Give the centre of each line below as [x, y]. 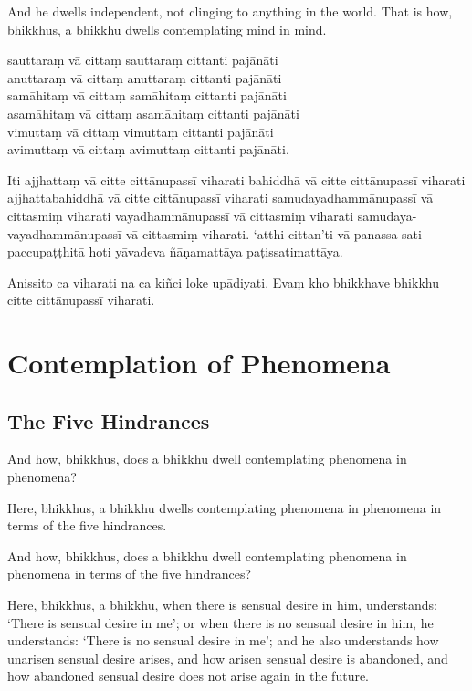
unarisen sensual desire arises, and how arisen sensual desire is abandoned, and [228, 658]
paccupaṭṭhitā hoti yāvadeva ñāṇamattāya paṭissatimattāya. [175, 251]
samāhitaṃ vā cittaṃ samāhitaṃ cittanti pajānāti [147, 95]
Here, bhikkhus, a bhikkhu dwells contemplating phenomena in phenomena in [225, 507]
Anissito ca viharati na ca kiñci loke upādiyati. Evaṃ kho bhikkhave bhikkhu [223, 282]
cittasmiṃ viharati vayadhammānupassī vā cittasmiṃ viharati [181, 215]
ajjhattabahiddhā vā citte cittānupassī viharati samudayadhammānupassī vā [220, 198]
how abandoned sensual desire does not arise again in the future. [189, 676]
